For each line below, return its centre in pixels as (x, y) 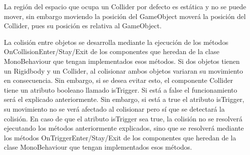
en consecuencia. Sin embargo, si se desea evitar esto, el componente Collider (118, 80)
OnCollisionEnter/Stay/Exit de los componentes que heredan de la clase (112, 51)
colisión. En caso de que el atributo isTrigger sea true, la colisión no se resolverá (123, 118)
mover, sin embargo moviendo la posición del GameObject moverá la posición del (125, 16)
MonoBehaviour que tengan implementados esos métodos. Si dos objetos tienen (122, 61)
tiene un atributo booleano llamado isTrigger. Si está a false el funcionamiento (121, 89)
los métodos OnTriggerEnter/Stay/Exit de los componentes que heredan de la (120, 137)
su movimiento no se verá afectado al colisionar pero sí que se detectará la (114, 108)
